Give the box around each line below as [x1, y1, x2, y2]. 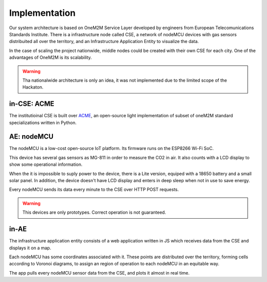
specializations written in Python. [9, 119, 77, 126]
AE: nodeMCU [9, 133, 54, 141]
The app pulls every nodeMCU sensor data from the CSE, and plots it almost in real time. [9, 270, 190, 276]
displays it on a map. [9, 245, 51, 251]
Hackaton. [22, 84, 44, 90]
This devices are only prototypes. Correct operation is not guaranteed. [22, 209, 166, 215]
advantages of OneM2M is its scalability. [9, 54, 92, 60]
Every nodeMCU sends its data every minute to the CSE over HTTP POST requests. [9, 187, 179, 192]
